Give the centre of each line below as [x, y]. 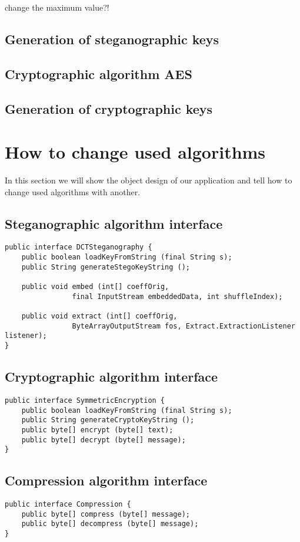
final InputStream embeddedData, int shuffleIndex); [177, 296]
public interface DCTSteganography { [79, 247]
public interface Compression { [68, 505]
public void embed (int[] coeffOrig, [95, 287]
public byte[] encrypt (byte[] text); [97, 430]
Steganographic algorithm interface [114, 223]
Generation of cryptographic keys [109, 108]
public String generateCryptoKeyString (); [108, 420]
